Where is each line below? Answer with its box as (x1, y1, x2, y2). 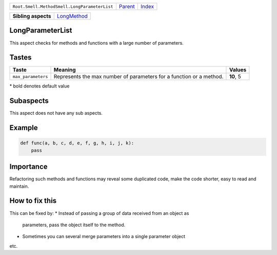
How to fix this (9, 196, 57, 205)
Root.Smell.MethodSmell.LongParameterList (12, 4, 113, 9)
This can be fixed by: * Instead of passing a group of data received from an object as (9, 210, 189, 216)
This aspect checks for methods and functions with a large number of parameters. (9, 40, 184, 46)
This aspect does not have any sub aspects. (9, 110, 103, 116)
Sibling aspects (12, 13, 51, 20)
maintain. (9, 183, 29, 189)
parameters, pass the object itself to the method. (22, 222, 126, 228)
